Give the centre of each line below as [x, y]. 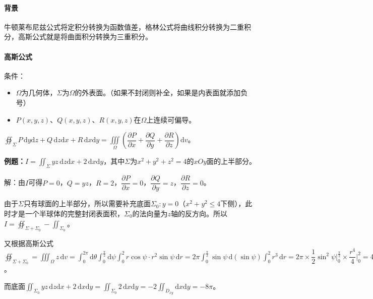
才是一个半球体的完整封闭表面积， [67, 213]
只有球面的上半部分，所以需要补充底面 [87, 203]
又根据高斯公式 [29, 243]
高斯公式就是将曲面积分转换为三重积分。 [85, 37]
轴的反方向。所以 [199, 213]
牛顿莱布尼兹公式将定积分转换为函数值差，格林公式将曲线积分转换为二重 [124, 26]
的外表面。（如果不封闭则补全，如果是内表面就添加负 [161, 93]
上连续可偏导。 [171, 119]
